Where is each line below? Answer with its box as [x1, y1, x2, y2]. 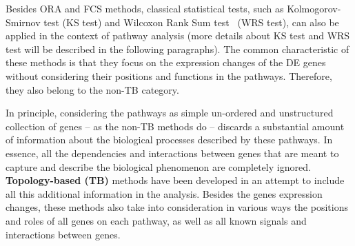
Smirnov [6, 14, 41, 29]
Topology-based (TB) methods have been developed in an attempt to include [6, 173, 345, 187]
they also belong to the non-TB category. [6, 82, 179, 96]
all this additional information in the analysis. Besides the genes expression [6, 186, 323, 201]
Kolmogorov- [287, 1, 341, 15]
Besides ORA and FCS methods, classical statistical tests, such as [6, 1, 284, 15]
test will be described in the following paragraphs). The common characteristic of [6, 41, 349, 56]
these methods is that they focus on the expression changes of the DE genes [6, 55, 326, 70]
